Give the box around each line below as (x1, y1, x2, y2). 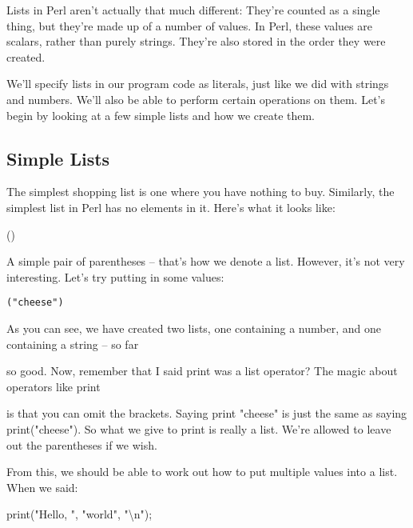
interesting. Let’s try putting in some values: (6, 268, 224, 285)
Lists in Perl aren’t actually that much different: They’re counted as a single (6, 2, 380, 18)
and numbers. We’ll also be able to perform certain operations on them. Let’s (6, 90, 385, 107)
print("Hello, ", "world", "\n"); (6, 506, 153, 522)
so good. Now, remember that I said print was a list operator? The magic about (6, 362, 398, 379)
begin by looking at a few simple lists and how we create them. (6, 106, 316, 123)
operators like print (6, 378, 101, 394)
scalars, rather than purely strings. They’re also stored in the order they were (6, 33, 386, 50)
